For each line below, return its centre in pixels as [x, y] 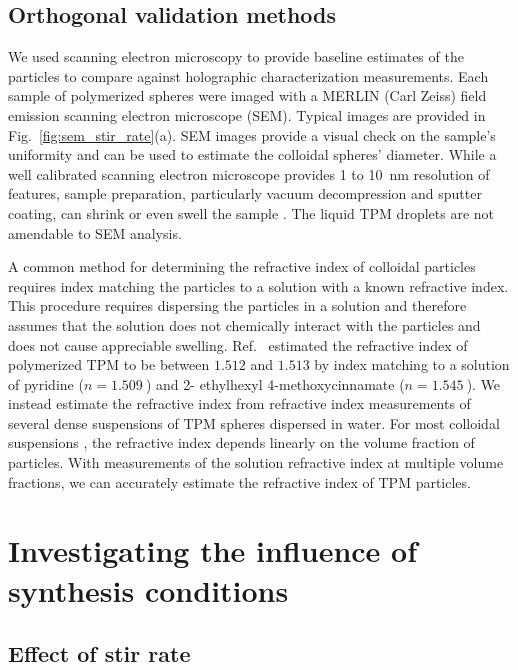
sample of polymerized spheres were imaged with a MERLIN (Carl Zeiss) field [247, 95]
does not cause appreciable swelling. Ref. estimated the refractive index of [238, 344]
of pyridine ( [46, 383]
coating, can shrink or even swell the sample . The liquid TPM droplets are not [251, 212]
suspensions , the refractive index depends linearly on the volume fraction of [241, 442]
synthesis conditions [148, 589]
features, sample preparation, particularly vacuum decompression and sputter [245, 193]
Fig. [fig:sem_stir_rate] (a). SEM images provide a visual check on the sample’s [252, 134]
